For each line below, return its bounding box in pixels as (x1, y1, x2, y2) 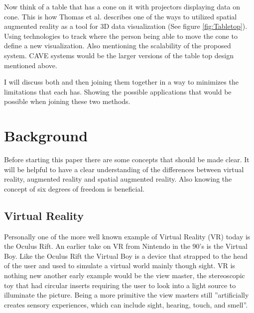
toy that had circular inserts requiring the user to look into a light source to (4, 280, 236, 290)
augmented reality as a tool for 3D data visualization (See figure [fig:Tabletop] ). (4, 21, 248, 31)
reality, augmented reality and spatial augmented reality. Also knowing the (4, 174, 232, 184)
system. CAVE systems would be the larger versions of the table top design (4, 50, 234, 60)
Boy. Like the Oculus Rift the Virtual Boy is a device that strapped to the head (4, 250, 248, 261)
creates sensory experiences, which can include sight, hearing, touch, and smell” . (4, 299, 248, 310)
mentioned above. (4, 60, 57, 70)
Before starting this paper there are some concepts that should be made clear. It (4, 154, 250, 165)
